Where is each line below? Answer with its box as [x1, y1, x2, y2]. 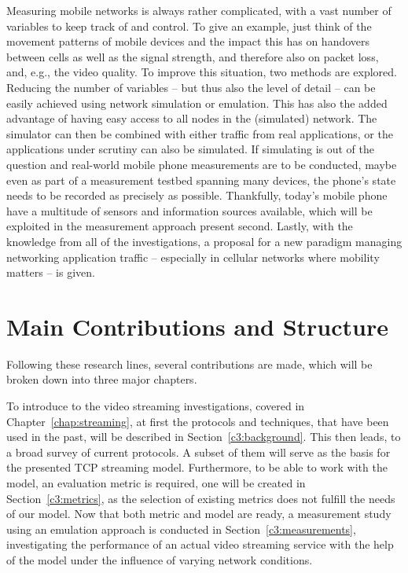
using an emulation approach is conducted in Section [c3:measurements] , [6, 520, 356, 537]
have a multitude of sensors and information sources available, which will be [6, 202, 373, 219]
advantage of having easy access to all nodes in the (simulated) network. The [6, 110, 377, 127]
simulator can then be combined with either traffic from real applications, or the [6, 125, 393, 141]
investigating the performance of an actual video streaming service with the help [6, 536, 394, 553]
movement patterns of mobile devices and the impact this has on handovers [6, 33, 370, 50]
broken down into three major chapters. [6, 371, 197, 388]
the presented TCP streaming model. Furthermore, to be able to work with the [6, 459, 388, 476]
